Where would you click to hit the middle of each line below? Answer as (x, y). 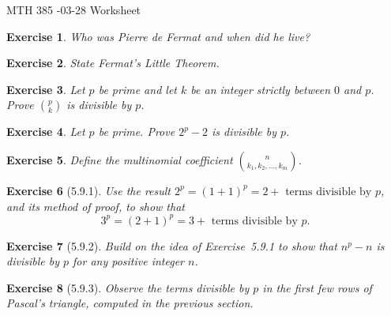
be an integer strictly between (261, 89)
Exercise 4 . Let (46, 132)
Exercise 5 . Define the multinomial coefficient (120, 159)
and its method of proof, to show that (96, 206)
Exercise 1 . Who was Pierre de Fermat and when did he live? (158, 36)
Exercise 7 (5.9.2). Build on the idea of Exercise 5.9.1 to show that (172, 245)
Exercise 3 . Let (46, 89)
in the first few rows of (317, 287)
